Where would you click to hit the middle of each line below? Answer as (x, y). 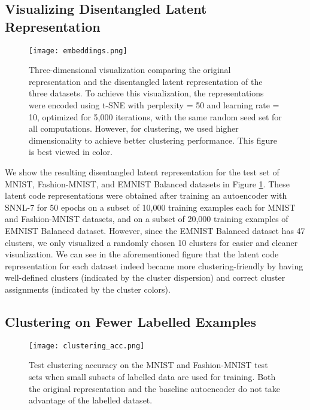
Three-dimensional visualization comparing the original (130, 70)
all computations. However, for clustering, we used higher (134, 128)
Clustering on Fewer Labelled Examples (130, 321)
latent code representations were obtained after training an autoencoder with (146, 195)
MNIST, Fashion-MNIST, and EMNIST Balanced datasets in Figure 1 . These (147, 183)
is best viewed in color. (71, 152)
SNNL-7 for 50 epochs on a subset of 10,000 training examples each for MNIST (150, 207)
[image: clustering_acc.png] (87, 346)
